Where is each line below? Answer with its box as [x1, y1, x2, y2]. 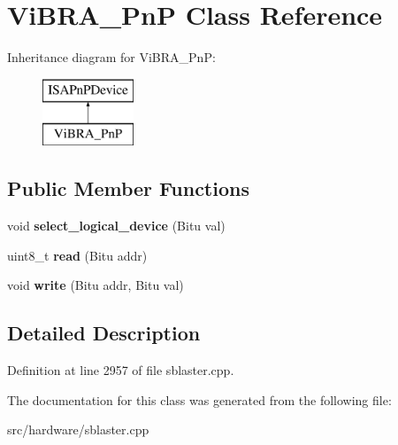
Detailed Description [7, 319, 201, 347]
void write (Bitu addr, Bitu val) [7, 276, 184, 294]
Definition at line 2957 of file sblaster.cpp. [7, 361, 234, 379]
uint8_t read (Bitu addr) [7, 246, 148, 264]
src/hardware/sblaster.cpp [7, 420, 149, 439]
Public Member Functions [7, 175, 249, 202]
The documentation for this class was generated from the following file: [7, 390, 392, 409]
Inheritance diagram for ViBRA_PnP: [7, 48, 216, 66]
